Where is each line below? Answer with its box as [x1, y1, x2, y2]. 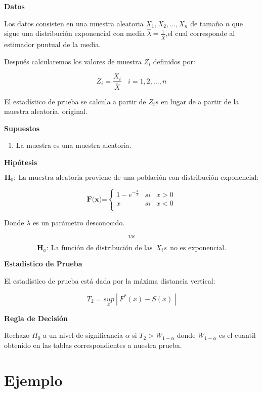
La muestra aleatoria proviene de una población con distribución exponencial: [18, 174, 259, 181]
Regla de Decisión [4, 312, 68, 323]
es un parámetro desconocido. [32, 217, 125, 228]
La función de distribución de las [51, 244, 153, 252]
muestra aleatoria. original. [4, 106, 88, 116]
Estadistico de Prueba [4, 258, 82, 269]
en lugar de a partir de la [161, 96, 239, 106]
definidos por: [153, 56, 195, 66]
